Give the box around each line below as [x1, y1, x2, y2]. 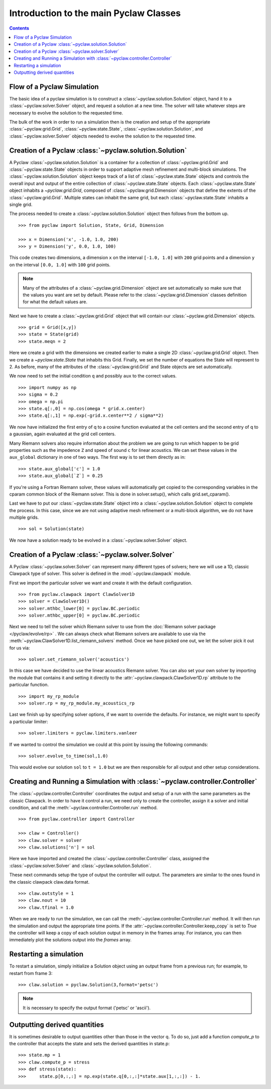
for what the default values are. [23, 299, 88, 305]
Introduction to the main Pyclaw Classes [9, 8, 181, 19]
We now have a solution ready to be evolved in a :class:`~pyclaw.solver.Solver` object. [9, 537, 188, 543]
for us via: [9, 645, 30, 651]
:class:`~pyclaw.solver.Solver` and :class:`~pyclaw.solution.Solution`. [9, 863, 152, 869]
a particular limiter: [9, 718, 48, 724]
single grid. [9, 201, 33, 207]
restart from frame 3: [9, 970, 53, 976]
